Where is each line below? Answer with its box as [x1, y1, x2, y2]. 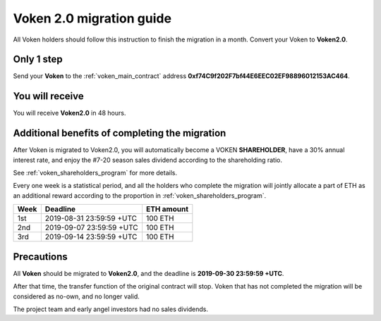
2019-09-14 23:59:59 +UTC [44, 232, 138, 242]
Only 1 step [13, 53, 63, 65]
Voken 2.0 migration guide [13, 11, 172, 26]
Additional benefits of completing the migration [13, 127, 226, 139]
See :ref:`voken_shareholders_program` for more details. [13, 169, 178, 177]
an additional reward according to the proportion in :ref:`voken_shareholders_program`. [13, 191, 267, 200]
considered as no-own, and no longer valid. [13, 292, 140, 301]
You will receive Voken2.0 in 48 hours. [13, 109, 126, 118]
